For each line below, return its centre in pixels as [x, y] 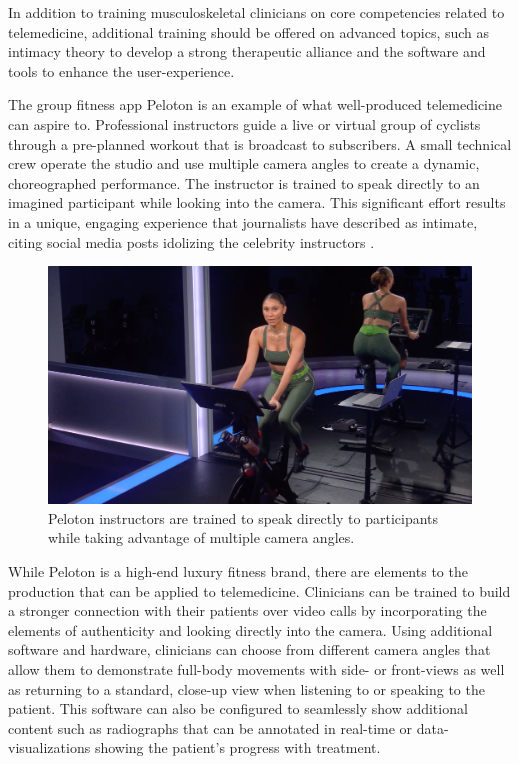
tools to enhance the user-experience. [121, 70]
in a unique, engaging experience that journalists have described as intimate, [243, 221]
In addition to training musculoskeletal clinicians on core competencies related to [256, 12]
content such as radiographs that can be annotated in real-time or [210, 727]
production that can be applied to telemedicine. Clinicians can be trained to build [259, 590]
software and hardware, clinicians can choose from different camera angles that [249, 649]
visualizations [49, 747]
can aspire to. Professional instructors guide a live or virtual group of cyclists [244, 123]
